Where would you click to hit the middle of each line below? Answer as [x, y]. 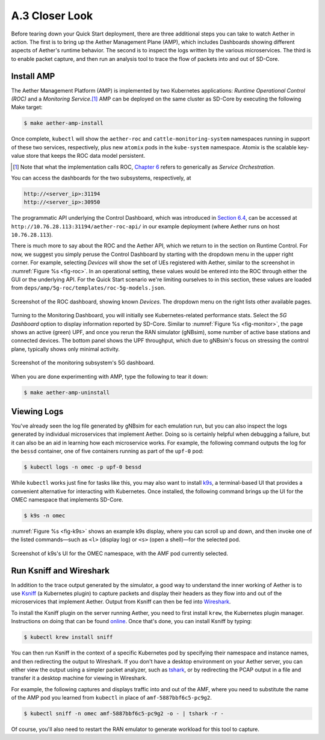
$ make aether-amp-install [63, 123]
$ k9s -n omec [45, 515]
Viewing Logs [37, 412]
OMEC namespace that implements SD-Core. [67, 499]
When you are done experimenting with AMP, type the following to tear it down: [110, 376]
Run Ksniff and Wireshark [60, 571]
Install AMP [33, 76]
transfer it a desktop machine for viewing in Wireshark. [79, 678]
